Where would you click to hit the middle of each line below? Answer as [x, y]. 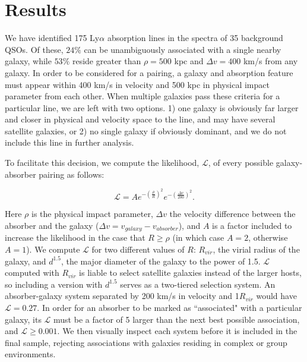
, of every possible [241, 163]
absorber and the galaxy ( [52, 225]
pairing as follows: [72, 174]
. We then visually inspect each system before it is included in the [177, 331]
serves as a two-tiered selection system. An [198, 284]
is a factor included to [252, 225]
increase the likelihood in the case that [75, 237]
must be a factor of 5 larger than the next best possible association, [177, 319]
